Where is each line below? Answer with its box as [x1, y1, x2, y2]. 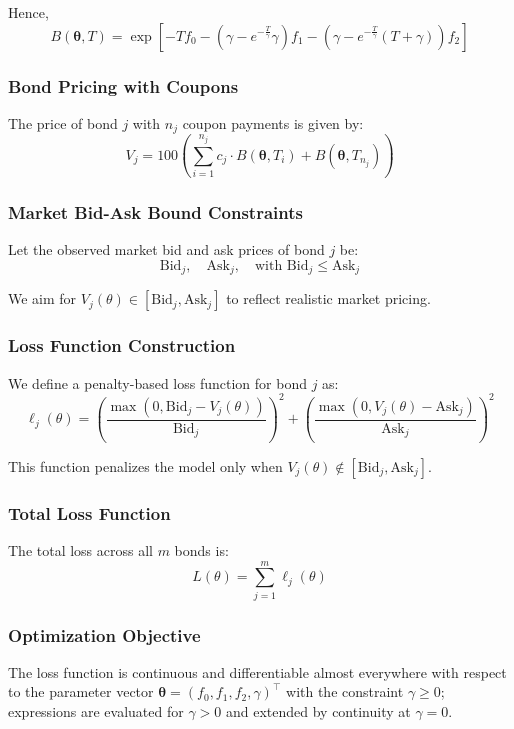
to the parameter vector [8, 681, 154, 702]
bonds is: [174, 539, 229, 560]
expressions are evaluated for [8, 701, 184, 722]
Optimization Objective [8, 622, 201, 647]
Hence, [8, 2, 49, 22]
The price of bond [8, 112, 118, 133]
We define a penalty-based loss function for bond [8, 372, 307, 393]
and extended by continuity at [225, 701, 411, 722]
